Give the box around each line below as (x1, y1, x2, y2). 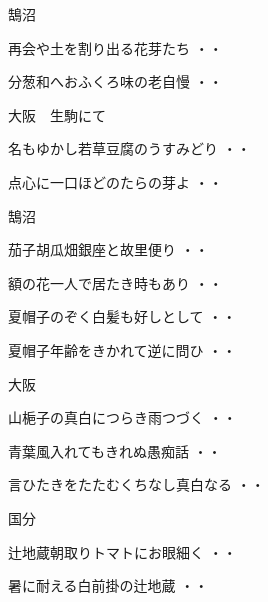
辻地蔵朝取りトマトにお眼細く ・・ (8, 541, 237, 562)
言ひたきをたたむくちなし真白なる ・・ (8, 474, 265, 495)
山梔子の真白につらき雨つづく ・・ (8, 407, 237, 428)
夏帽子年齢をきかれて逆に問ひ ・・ (8, 339, 237, 360)
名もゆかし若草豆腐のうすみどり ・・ (8, 138, 251, 159)
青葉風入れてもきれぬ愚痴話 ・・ (8, 440, 222, 461)
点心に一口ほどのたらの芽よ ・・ (8, 171, 223, 192)
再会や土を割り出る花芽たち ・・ (8, 37, 223, 58)
